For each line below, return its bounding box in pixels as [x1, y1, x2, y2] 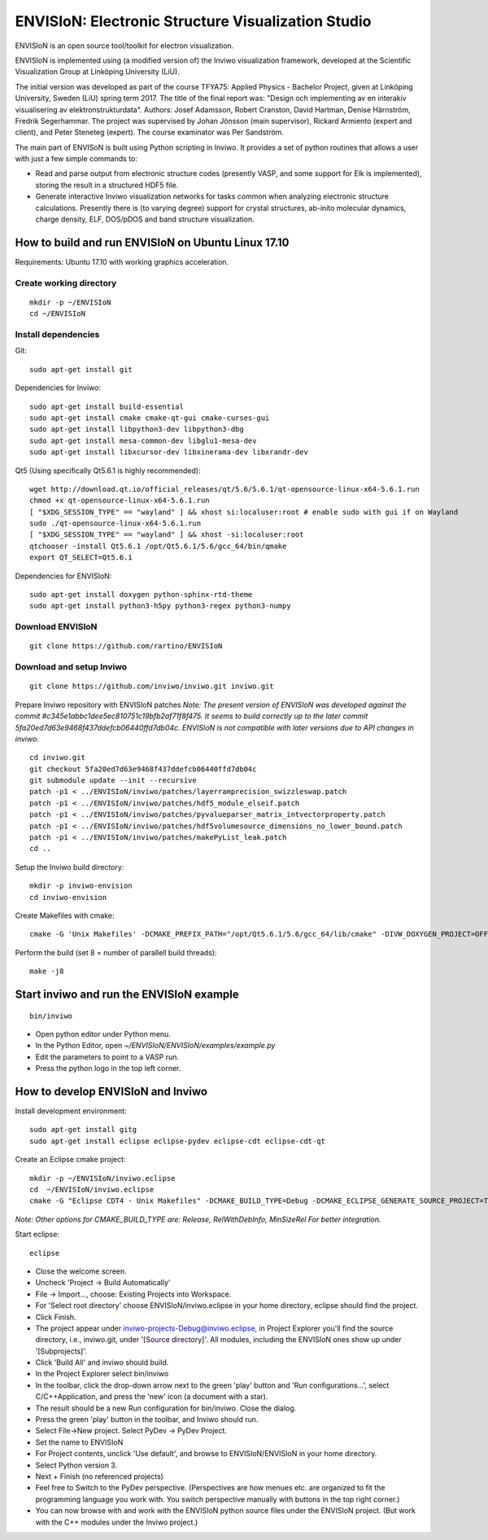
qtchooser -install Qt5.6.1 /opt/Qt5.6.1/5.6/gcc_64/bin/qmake [29, 542, 287, 551]
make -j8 [29, 967, 64, 976]
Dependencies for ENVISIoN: [15, 571, 112, 581]
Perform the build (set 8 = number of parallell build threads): [15, 947, 217, 957]
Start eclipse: [15, 1230, 60, 1239]
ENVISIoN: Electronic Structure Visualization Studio [15, 12, 372, 30]
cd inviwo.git [29, 753, 85, 762]
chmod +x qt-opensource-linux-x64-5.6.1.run [29, 496, 211, 505]
